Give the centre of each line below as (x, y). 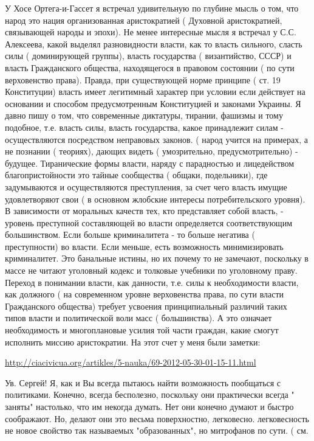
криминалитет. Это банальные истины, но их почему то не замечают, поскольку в (157, 258)
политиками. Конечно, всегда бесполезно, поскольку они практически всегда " (150, 394)
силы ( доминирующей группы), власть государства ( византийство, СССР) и (148, 56)
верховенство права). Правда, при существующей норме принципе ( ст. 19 (143, 79)
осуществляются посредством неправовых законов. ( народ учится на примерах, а (156, 139)
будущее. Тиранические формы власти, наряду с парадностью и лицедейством (150, 163)
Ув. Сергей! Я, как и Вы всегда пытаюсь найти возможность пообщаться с (143, 382)
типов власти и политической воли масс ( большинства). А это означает (138, 318)
